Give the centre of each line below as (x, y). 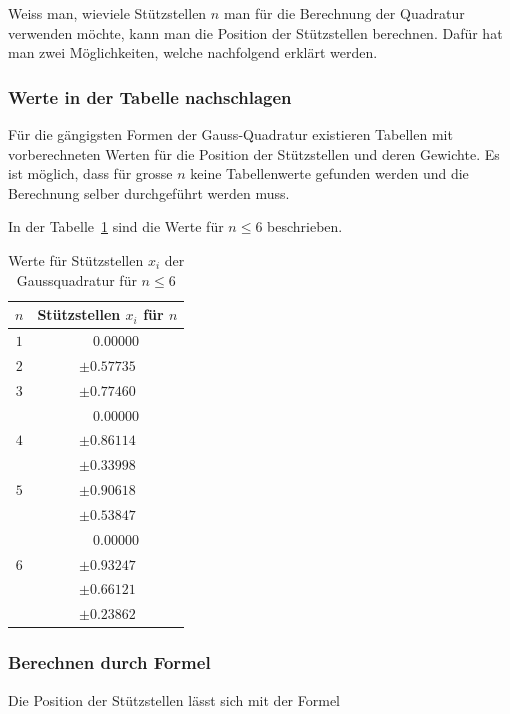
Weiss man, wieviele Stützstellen (107, 13)
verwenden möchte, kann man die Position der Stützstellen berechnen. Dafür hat (255, 32)
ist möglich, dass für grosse (90, 173)
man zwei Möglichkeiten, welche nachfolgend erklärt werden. (193, 52)
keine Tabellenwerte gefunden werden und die (329, 173)
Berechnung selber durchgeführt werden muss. (149, 192)
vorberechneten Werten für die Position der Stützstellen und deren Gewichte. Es (254, 153)
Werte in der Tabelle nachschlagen (150, 96)
